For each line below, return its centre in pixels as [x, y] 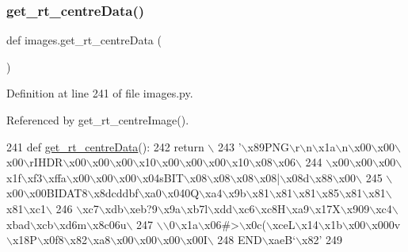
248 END [240, 240]
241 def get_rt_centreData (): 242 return [105, 146]
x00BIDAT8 [59, 193]
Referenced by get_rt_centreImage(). [98, 120]
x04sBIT [163, 177]
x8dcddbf [116, 193]
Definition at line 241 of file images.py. [100, 93]
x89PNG [268, 146]
